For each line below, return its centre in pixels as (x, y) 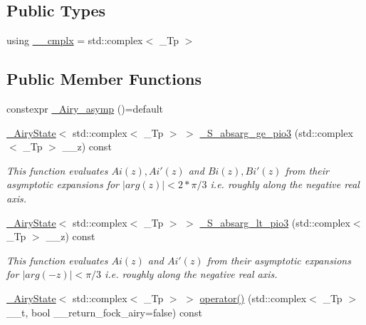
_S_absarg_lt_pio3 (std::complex (275, 222)
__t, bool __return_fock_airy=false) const (104, 312)
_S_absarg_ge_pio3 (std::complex (276, 132)
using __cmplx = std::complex (75, 40)
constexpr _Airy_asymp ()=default (85, 108)
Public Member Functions (104, 79)
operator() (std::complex (253, 298)
